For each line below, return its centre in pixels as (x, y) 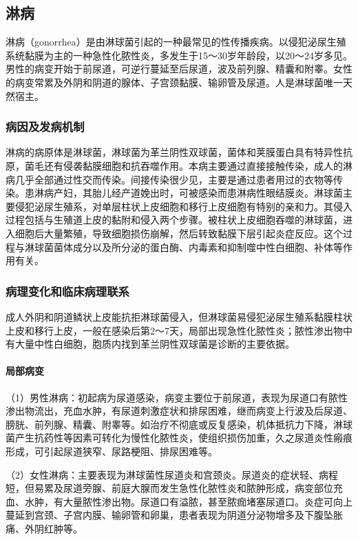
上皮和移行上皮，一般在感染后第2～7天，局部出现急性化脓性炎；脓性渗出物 (174, 330)
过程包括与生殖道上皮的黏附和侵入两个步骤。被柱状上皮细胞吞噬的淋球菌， (174, 220)
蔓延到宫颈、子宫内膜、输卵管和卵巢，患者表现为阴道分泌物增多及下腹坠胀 (174, 515)
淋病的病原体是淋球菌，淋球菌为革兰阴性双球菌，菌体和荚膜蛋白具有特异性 (174, 152)
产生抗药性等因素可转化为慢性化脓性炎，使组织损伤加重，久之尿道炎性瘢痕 (183, 438)
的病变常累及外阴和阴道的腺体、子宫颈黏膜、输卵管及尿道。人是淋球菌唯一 (174, 82)
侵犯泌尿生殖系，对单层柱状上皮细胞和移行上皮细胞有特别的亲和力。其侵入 (183, 206)
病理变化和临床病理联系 (67, 291)
